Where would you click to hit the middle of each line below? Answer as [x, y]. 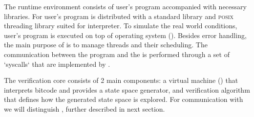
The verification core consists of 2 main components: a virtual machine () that [121, 80]
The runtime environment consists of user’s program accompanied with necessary [125, 6]
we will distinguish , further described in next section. [85, 108]
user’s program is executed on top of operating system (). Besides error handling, [125, 35]
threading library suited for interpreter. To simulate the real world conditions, [121, 26]
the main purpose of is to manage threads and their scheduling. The [106, 45]
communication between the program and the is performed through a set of [117, 54]
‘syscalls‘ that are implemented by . [57, 64]
